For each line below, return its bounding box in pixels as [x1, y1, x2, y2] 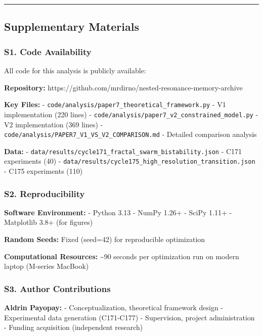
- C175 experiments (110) [4, 166, 83, 176]
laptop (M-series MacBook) [4, 261, 89, 271]
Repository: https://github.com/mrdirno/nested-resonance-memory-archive [4, 82, 243, 92]
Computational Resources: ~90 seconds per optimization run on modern [4, 251, 239, 261]
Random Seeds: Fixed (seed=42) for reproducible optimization [4, 234, 205, 245]
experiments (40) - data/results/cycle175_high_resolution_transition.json [4, 156, 255, 166]
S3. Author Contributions [4, 282, 111, 295]
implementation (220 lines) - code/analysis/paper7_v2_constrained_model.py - [4, 109, 258, 119]
